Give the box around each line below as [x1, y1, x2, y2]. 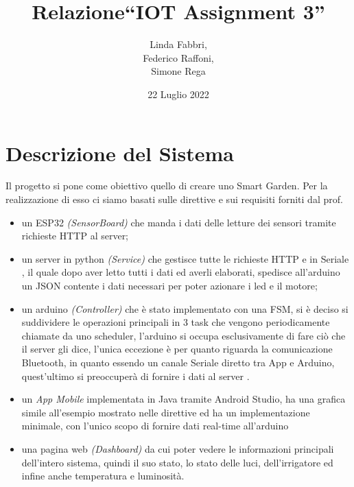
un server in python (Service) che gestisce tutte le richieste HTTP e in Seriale [21, 251, 349, 265]
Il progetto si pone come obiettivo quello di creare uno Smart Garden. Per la [5, 178, 328, 193]
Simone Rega [151, 64, 206, 78]
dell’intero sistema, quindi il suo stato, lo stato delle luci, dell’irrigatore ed [21, 455, 333, 469]
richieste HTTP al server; [21, 228, 129, 243]
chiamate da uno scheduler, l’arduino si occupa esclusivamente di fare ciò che [21, 328, 346, 342]
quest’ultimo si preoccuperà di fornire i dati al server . [21, 368, 250, 383]
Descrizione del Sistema [5, 139, 234, 167]
